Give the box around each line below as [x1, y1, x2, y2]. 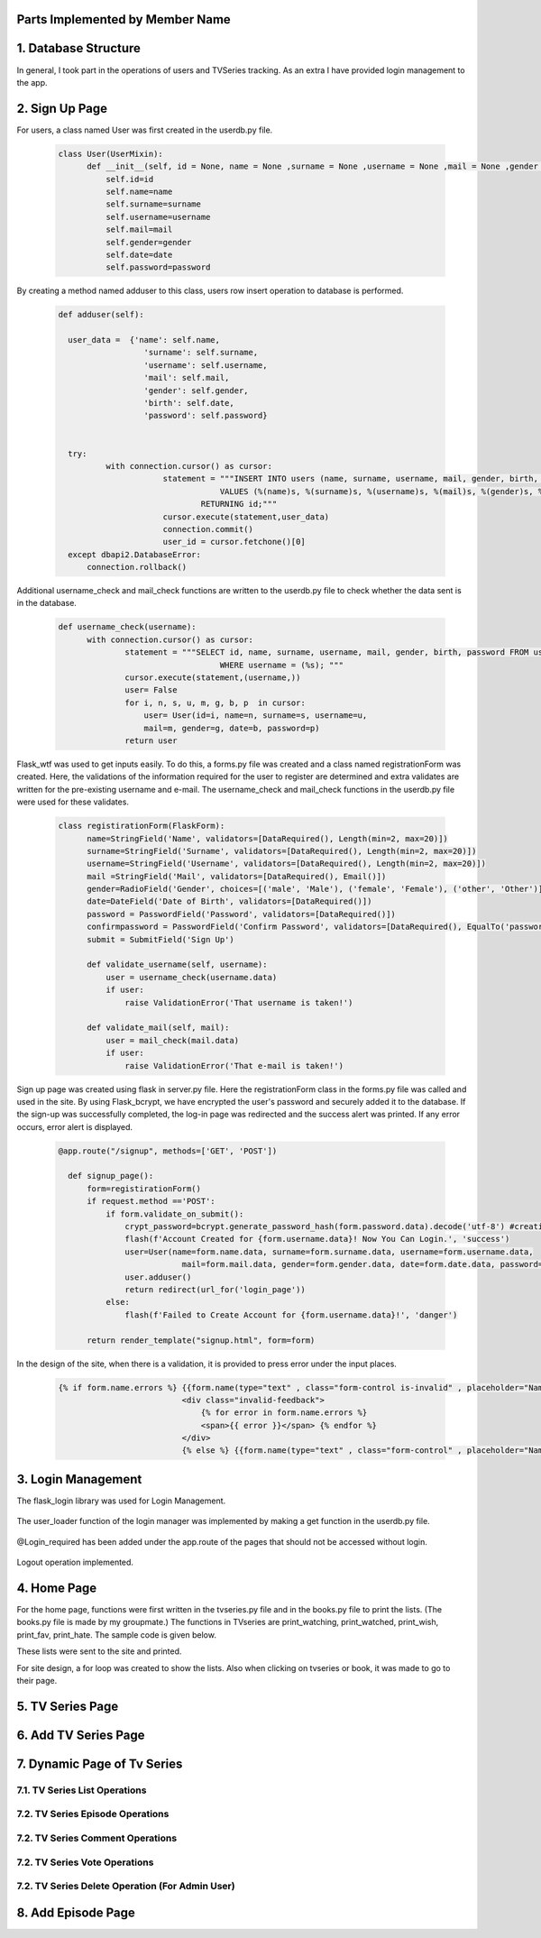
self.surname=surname [105, 199, 202, 209]
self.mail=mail [105, 225, 173, 234]
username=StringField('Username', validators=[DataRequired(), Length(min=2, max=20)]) [87, 859, 487, 869]
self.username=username [105, 212, 211, 222]
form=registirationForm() [87, 1183, 202, 1194]
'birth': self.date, [143, 398, 234, 409]
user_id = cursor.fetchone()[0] [162, 537, 306, 547]
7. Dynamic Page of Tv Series [16, 1756, 183, 1771]
